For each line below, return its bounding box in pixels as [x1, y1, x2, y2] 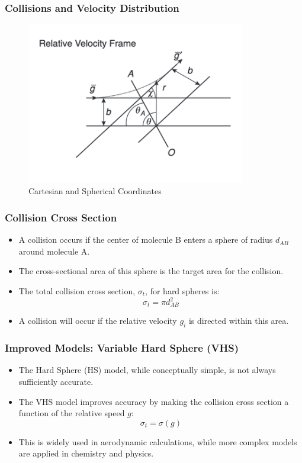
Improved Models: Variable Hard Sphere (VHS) [5, 340, 239, 355]
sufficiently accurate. [18, 375, 94, 388]
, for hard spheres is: [145, 284, 220, 297]
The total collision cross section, [18, 284, 136, 297]
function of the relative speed [18, 407, 125, 419]
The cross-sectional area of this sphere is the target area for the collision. [18, 265, 284, 277]
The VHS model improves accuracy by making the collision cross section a [18, 395, 289, 407]
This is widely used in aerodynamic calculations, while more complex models [18, 435, 297, 448]
